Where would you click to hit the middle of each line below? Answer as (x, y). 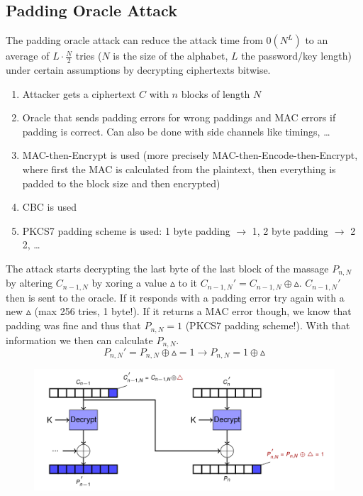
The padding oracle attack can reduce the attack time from (134, 40)
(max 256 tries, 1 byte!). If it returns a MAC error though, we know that (193, 311)
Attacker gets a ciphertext (79, 93)
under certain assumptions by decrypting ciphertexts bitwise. (138, 70)
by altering (29, 283)
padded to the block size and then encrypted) (121, 183)
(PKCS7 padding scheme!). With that (268, 325)
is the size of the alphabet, (171, 56)
